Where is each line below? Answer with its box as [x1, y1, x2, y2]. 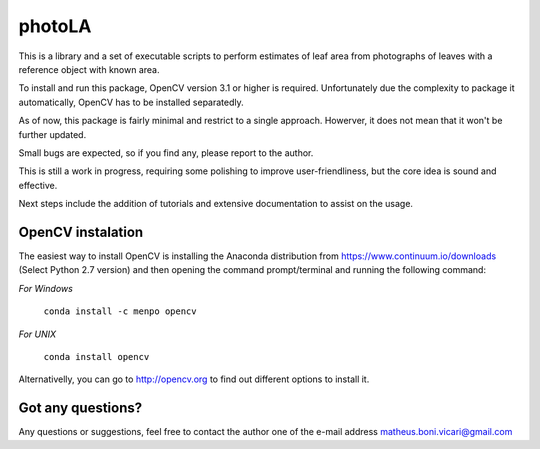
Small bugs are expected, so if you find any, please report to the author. [18, 146, 314, 159]
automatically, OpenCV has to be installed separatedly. [18, 96, 244, 108]
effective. [18, 179, 58, 191]
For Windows [18, 282, 74, 294]
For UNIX [18, 328, 57, 340]
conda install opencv [43, 351, 150, 362]
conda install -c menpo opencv [43, 306, 197, 317]
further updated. [18, 128, 87, 140]
